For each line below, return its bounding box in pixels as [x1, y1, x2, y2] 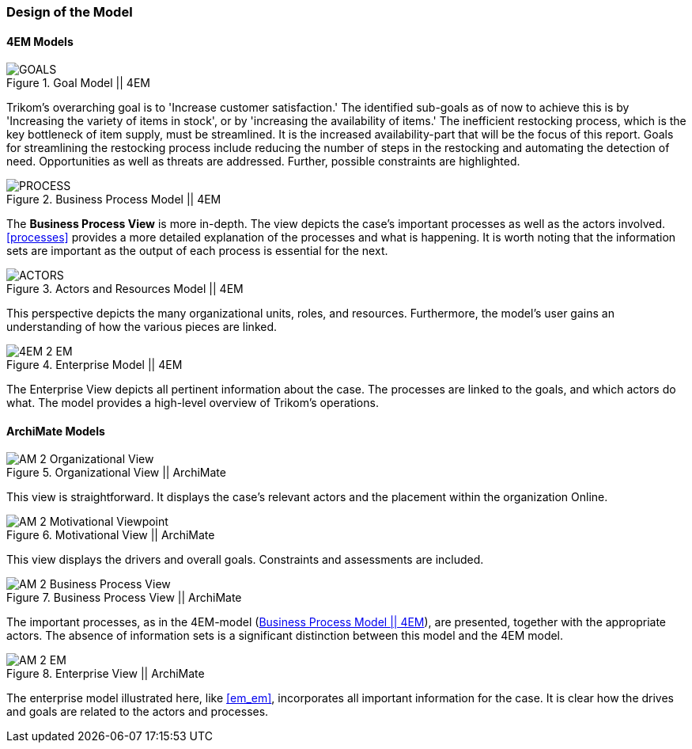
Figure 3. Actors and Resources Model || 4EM [6, 282, 244, 296]
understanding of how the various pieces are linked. [6, 320, 278, 334]
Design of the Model [6, 4, 133, 20]
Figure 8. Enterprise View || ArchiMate [6, 667, 205, 681]
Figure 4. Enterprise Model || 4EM [6, 358, 183, 372]
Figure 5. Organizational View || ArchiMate [6, 466, 226, 480]
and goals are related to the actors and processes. [6, 705, 269, 719]
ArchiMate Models [6, 424, 105, 438]
